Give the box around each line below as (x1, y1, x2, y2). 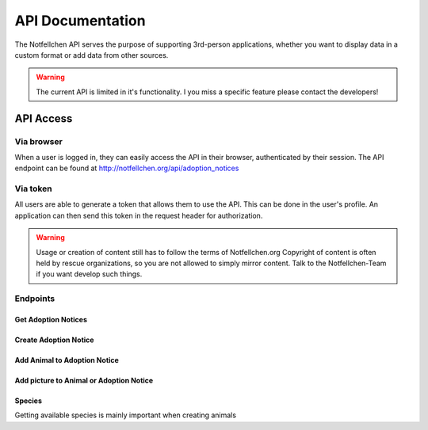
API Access (14, 112, 73, 125)
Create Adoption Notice (14, 335, 94, 344)
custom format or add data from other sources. (14, 50, 169, 59)
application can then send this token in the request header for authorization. (14, 211, 263, 220)
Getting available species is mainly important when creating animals (14, 410, 237, 420)
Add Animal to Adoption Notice (14, 355, 119, 364)
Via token (14, 183, 52, 194)
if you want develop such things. (36, 269, 143, 279)
